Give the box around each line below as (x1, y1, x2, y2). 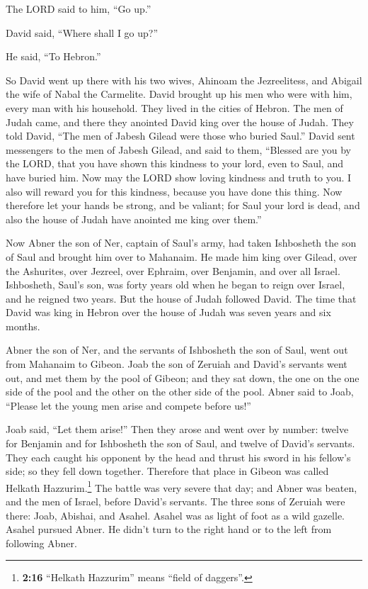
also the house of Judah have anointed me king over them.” (6, 211, 262, 226)
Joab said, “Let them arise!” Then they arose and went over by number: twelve (6, 422, 349, 437)
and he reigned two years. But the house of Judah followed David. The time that (6, 291, 357, 305)
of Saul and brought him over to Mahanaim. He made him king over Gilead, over (6, 249, 357, 264)
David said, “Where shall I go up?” (6, 25, 159, 40)
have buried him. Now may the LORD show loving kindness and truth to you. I (6, 169, 352, 184)
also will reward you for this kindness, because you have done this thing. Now (6, 184, 343, 198)
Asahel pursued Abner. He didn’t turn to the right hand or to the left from (6, 522, 332, 537)
